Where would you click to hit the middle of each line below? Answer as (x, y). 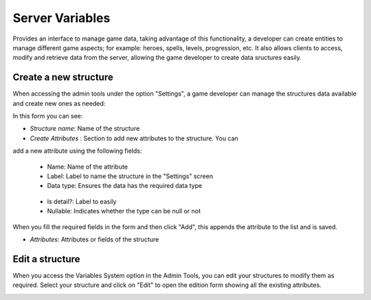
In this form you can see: (48, 116)
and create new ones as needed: (59, 103)
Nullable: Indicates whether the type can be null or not (124, 211)
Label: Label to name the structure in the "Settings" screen (130, 176)
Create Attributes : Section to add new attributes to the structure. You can (134, 138)
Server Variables (61, 18)
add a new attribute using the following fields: (77, 151)
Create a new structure (63, 77)
